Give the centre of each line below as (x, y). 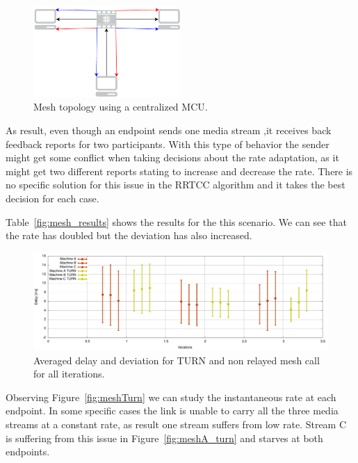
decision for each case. (52, 198)
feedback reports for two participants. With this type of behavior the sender (168, 144)
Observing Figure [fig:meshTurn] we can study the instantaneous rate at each (171, 397)
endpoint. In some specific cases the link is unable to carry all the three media (172, 411)
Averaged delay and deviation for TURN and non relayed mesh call (177, 360)
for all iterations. (69, 374)
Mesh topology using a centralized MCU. (121, 107)
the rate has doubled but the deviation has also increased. (129, 235)
